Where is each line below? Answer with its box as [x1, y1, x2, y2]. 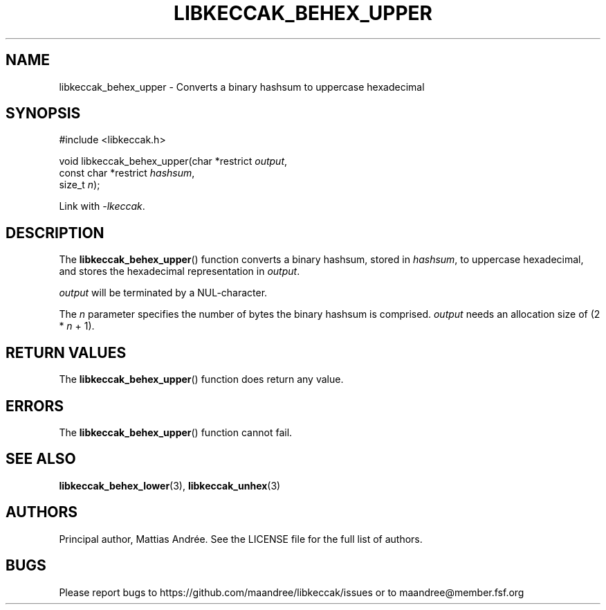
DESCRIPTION [6, 224, 104, 242]
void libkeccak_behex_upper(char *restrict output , [59, 155, 288, 168]
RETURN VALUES [6, 343, 127, 361]
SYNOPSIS [6, 105, 81, 123]
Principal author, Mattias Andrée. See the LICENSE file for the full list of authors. [59, 532, 423, 545]
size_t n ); [59, 179, 100, 191]
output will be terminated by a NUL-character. [59, 287, 268, 299]
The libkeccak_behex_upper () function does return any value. [59, 373, 344, 386]
